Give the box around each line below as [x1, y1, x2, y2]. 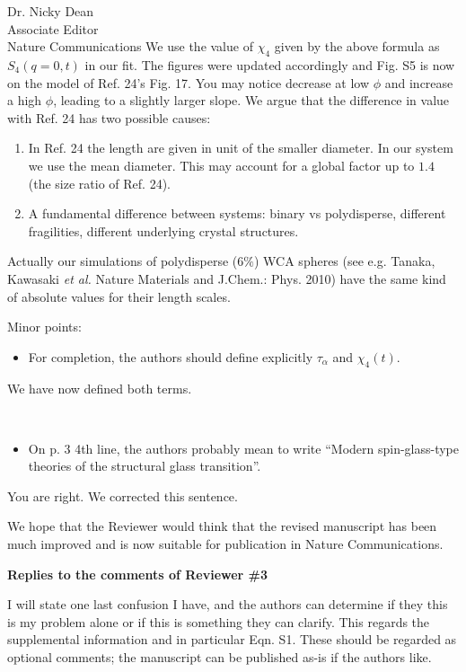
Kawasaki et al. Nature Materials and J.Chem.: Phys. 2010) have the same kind [7, 269, 446, 287]
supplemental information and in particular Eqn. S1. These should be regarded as [7, 630, 457, 649]
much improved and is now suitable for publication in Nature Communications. [7, 535, 444, 553]
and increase [384, 73, 453, 92]
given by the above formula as [274, 37, 440, 56]
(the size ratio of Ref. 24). [28, 173, 171, 192]
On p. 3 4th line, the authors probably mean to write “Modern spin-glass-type [28, 438, 460, 457]
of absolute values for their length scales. [7, 287, 231, 305]
